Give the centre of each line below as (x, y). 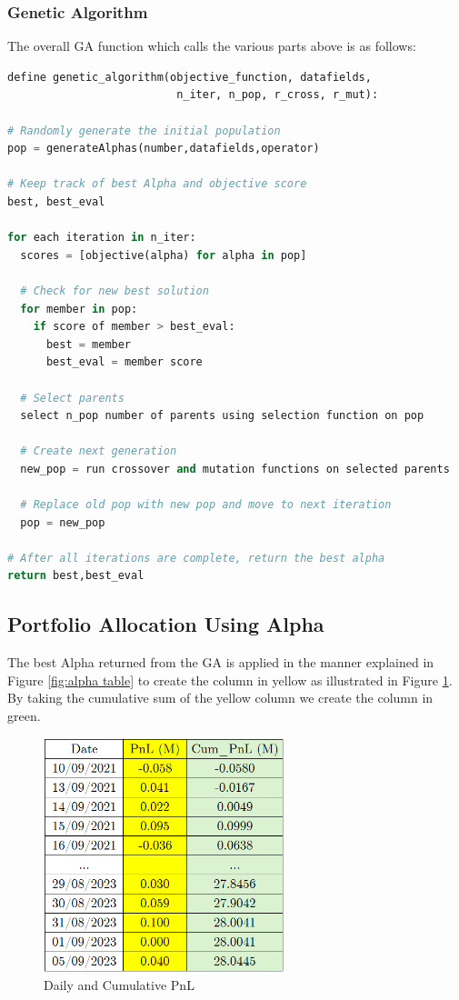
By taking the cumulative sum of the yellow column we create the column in (220, 698)
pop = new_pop (63, 522)
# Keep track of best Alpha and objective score (157, 184)
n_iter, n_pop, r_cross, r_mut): (278, 95)
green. (24, 716)
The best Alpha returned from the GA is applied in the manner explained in (221, 662)
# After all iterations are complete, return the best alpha (196, 558)
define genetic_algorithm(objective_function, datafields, (190, 77)
